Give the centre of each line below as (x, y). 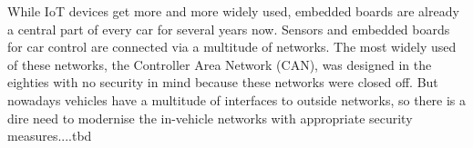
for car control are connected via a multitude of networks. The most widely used (232, 47)
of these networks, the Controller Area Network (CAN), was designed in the (220, 64)
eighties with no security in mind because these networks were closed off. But (223, 82)
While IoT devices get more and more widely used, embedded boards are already (233, 11)
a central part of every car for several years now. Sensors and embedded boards (229, 29)
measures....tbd (50, 136)
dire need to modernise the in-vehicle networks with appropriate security (210, 118)
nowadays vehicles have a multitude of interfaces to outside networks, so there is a (237, 99)
